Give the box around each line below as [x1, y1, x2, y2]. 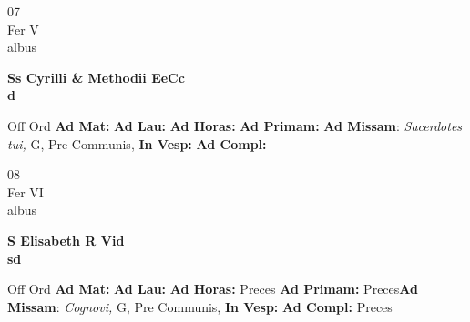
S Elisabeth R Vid [7, 230, 125, 249]
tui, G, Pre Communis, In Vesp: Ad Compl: [7, 134, 267, 153]
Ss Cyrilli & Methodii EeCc [7, 67, 185, 86]
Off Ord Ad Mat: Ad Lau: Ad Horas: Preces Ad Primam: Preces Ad [7, 279, 418, 298]
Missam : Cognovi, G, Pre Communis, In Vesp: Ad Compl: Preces [7, 297, 393, 316]
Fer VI [7, 182, 44, 201]
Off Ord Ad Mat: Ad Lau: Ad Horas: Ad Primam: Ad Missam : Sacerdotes [7, 116, 463, 135]
